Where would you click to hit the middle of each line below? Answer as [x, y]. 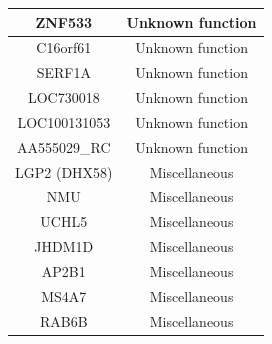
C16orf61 [64, 47]
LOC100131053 [64, 121]
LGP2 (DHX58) [64, 171]
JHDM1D [64, 246]
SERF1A [63, 72]
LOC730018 [63, 97]
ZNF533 [64, 21]
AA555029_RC [64, 146]
